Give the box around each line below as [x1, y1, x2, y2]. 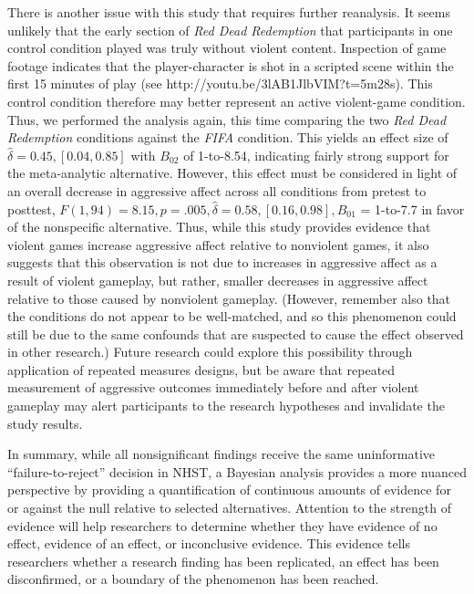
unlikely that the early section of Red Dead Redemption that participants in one [7, 20, 453, 39]
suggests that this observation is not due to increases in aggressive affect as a [7, 253, 438, 272]
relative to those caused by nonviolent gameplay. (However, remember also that [7, 288, 451, 307]
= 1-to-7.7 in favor [360, 199, 465, 218]
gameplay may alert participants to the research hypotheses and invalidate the [7, 396, 445, 415]
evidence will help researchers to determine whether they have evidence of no [7, 516, 438, 535]
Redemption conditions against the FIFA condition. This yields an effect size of [7, 128, 448, 147]
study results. [7, 413, 83, 432]
